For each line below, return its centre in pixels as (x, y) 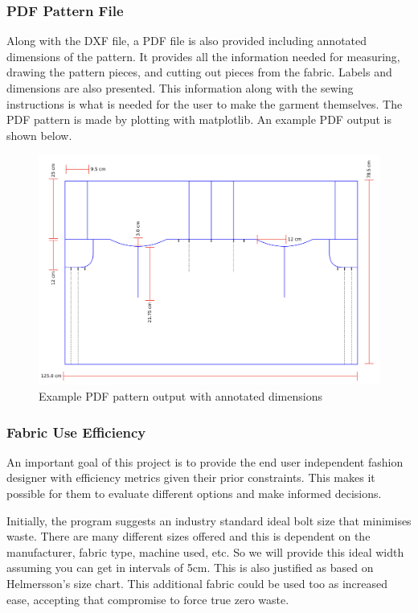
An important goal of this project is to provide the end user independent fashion (205, 461)
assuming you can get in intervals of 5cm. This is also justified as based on (190, 568)
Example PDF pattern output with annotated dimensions (180, 396)
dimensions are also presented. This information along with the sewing (180, 88)
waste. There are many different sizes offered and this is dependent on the (189, 536)
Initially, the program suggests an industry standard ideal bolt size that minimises (209, 520)
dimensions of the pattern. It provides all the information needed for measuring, (203, 56)
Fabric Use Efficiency (76, 432)
